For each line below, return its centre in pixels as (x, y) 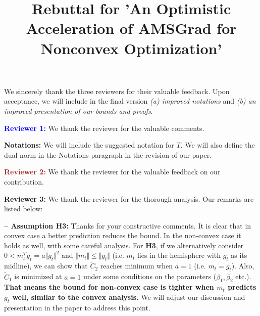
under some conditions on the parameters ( (150, 276)
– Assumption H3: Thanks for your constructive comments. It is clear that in (128, 225)
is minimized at (38, 276)
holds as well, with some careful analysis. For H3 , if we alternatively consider (124, 245)
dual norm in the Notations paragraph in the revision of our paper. (108, 154)
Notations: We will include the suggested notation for (89, 145)
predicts (242, 287)
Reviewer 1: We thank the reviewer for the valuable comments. (104, 128)
